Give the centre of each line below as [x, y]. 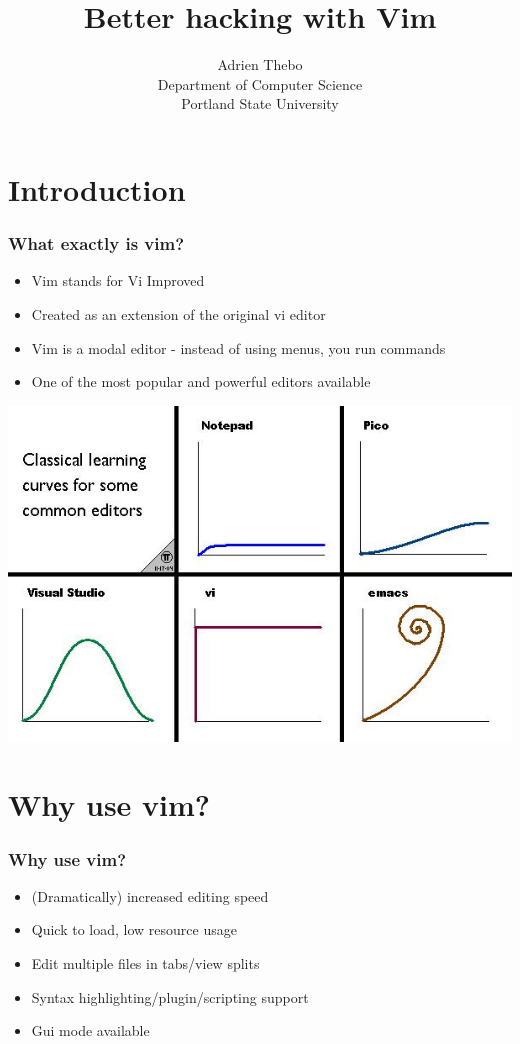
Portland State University [260, 103]
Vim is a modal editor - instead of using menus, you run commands [238, 347]
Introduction [97, 188]
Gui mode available [90, 1030]
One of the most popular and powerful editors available [201, 381]
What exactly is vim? [96, 243]
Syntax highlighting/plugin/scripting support [170, 996]
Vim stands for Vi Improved [118, 280]
